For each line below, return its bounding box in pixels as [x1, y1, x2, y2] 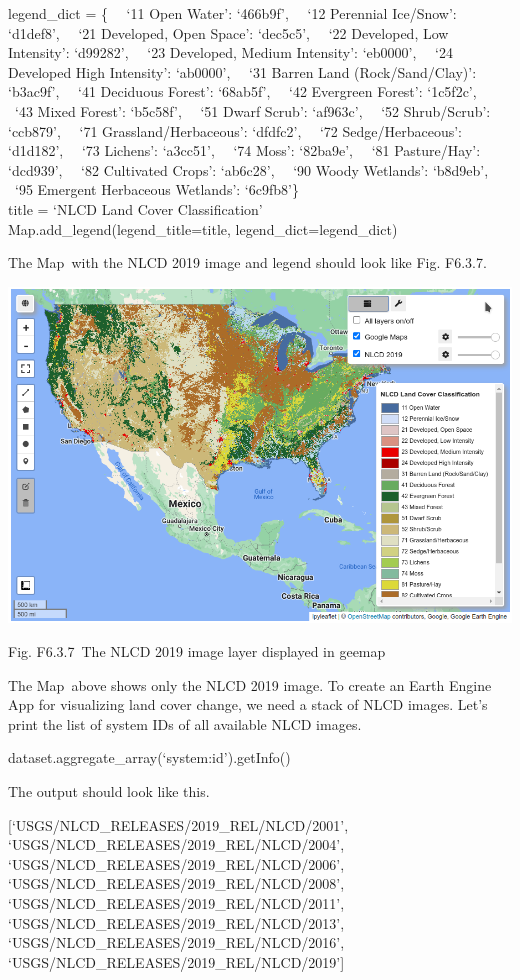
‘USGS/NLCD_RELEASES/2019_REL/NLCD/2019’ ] [8, 951, 345, 972]
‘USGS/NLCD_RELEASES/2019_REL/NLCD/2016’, [8, 932, 345, 953]
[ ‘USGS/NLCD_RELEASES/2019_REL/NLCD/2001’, [8, 814, 349, 835]
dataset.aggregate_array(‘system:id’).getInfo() [8, 747, 291, 768]
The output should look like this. [8, 781, 210, 802]
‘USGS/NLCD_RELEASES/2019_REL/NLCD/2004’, [8, 834, 345, 855]
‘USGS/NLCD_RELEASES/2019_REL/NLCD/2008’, [8, 873, 345, 894]
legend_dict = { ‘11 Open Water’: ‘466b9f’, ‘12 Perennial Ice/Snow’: [8, 3, 457, 23]
